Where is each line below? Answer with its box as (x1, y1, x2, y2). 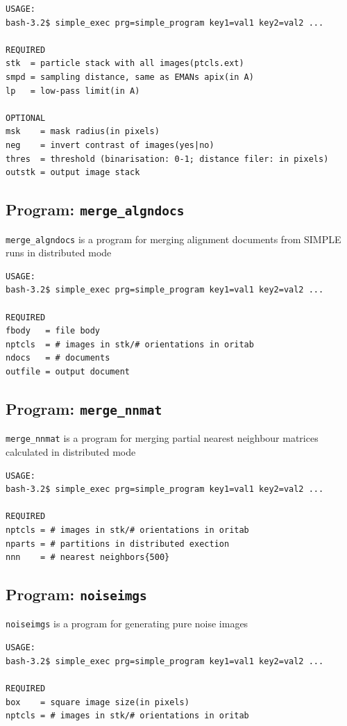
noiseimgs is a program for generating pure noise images (6, 616, 248, 631)
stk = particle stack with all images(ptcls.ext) (6, 58, 244, 69)
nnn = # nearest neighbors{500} (6, 552, 170, 563)
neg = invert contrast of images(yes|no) (6, 140, 214, 150)
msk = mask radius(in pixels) (6, 126, 160, 137)
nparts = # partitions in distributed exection (6, 538, 230, 549)
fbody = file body (6, 326, 101, 336)
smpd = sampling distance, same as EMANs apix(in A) (6, 72, 254, 82)
